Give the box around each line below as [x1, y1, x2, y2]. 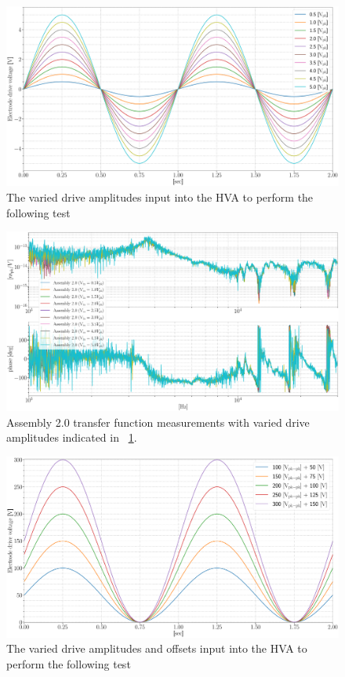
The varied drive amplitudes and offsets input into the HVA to [6, 640, 307, 657]
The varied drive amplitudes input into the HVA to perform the [6, 188, 314, 205]
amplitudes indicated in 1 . [6, 429, 137, 446]
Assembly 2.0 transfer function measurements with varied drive [6, 413, 310, 430]
